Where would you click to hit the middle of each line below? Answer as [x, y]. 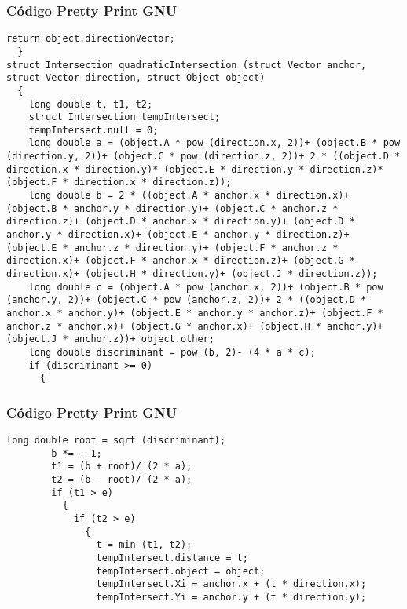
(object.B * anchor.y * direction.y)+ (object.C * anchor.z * [172, 208]
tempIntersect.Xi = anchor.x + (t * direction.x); [231, 584]
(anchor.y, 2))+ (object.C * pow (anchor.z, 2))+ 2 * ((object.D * [187, 300]
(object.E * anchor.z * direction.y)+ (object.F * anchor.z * [172, 248]
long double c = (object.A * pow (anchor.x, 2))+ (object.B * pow [206, 287]
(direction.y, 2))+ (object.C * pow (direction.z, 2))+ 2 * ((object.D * [203, 157]
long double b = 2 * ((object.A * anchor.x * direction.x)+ [189, 196]
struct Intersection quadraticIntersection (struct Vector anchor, [187, 65]
